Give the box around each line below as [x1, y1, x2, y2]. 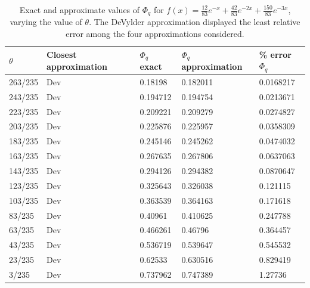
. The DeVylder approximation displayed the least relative [89, 16, 300, 28]
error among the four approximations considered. [66, 27, 244, 40]
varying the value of [10, 16, 82, 28]
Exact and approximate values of [19, 4, 140, 16]
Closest [46, 48, 77, 61]
